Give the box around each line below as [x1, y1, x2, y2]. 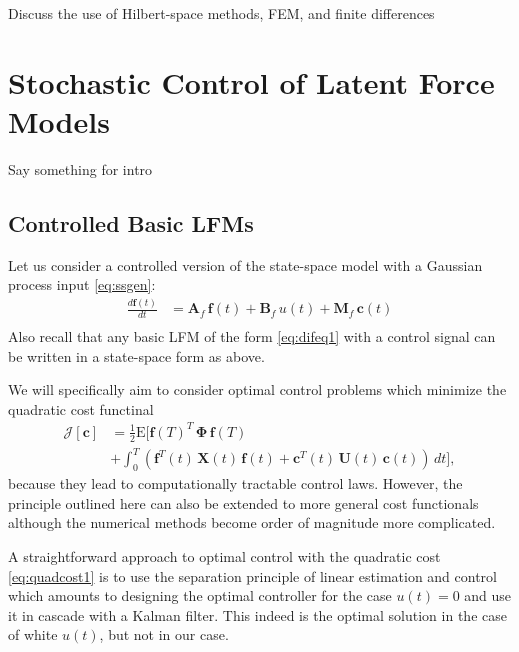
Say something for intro [8, 158, 153, 179]
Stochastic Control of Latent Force [8, 61, 495, 102]
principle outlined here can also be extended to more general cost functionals [8, 492, 479, 513]
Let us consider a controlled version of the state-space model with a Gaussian [8, 254, 483, 275]
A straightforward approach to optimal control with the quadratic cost [8, 545, 441, 566]
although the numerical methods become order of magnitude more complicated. [8, 512, 496, 533]
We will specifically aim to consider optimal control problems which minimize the [8, 379, 507, 400]
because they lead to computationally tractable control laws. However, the [8, 473, 463, 494]
